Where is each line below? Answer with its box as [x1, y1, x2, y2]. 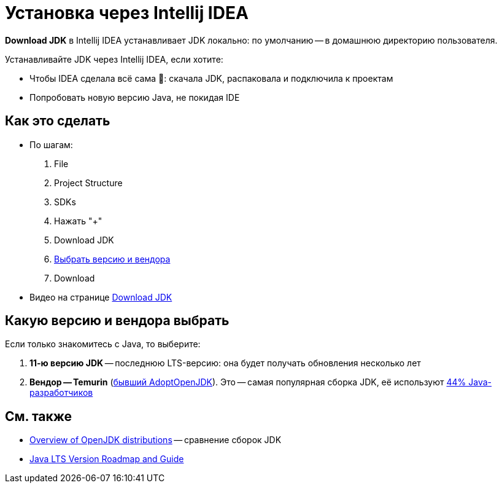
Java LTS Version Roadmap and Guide [29, 454, 184, 465]
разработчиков [29, 387, 93, 398]
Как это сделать [5, 113, 110, 129]
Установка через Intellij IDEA [5, 2, 249, 23]
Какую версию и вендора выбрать [5, 313, 230, 329]
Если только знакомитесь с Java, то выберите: [5, 339, 201, 350]
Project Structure [54, 177, 123, 188]
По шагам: [29, 139, 73, 150]
